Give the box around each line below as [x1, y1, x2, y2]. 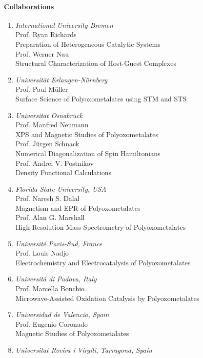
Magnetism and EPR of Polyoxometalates [15, 202, 141, 213]
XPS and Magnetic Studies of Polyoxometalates [15, 129, 159, 139]
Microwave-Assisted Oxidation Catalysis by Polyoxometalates [15, 293, 200, 303]
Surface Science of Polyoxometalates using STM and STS [15, 93, 187, 103]
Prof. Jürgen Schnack [15, 139, 80, 149]
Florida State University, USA [15, 183, 106, 194]
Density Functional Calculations [15, 167, 111, 178]
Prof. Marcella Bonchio [15, 283, 85, 294]
